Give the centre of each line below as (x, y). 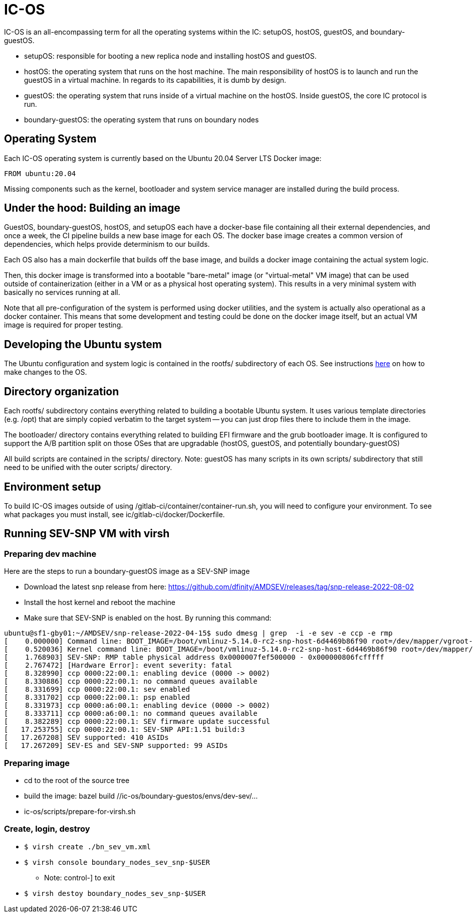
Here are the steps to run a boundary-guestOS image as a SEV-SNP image (127, 571)
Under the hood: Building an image (92, 208)
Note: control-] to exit (80, 877)
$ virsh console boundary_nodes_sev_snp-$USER (117, 862)
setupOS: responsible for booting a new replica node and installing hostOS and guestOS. (170, 56)
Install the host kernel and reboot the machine (100, 602)
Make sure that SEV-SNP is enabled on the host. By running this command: (148, 618)
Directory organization (62, 391)
